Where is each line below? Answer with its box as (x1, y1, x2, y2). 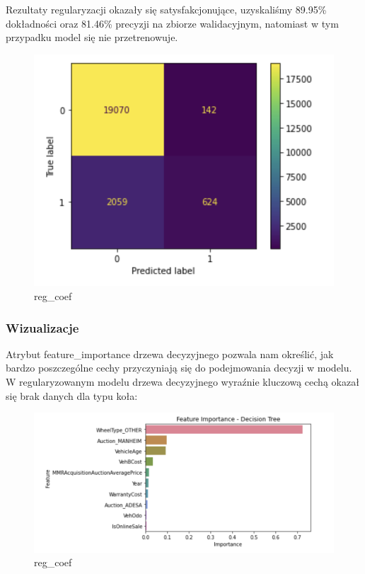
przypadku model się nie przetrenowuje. (6, 30, 178, 45)
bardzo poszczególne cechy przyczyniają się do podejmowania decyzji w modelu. (6, 360, 352, 375)
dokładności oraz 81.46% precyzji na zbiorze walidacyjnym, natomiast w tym (6, 16, 339, 30)
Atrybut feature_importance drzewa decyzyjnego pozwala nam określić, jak (6, 346, 334, 361)
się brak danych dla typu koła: (6, 388, 138, 403)
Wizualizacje (6, 318, 79, 336)
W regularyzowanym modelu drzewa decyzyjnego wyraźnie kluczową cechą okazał (6, 374, 359, 389)
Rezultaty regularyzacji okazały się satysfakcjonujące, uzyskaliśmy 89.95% (6, 2, 327, 16)
